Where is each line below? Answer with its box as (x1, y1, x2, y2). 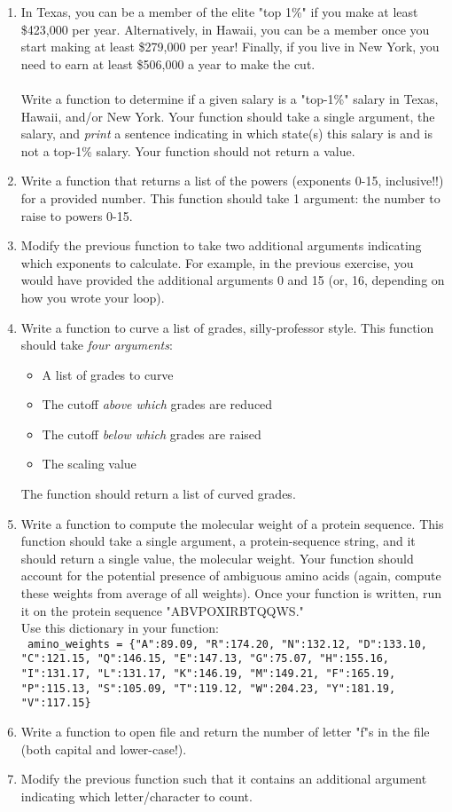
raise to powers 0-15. (20, 206, 133, 225)
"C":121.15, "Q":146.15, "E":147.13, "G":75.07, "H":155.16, (20, 652, 390, 666)
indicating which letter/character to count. (20, 786, 253, 805)
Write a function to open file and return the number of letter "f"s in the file (20, 722, 430, 741)
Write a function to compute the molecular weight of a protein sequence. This (20, 514, 444, 532)
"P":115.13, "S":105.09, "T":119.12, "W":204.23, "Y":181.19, (20, 682, 396, 695)
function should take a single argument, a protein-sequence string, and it (20, 532, 416, 550)
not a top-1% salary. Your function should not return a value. (20, 141, 355, 160)
